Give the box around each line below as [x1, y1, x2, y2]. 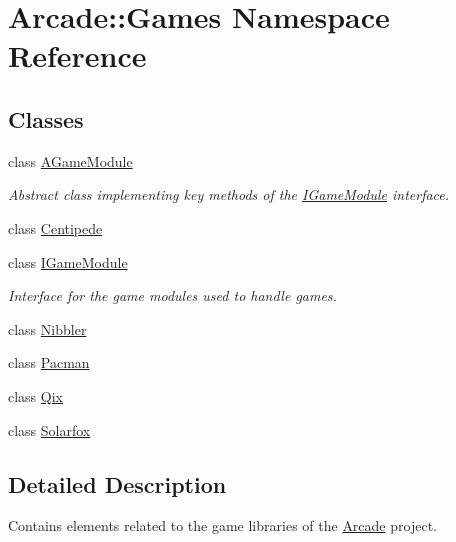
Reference [8, 35, 147, 76]
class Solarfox [8, 419, 91, 440]
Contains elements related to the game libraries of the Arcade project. [8, 515, 437, 536]
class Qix [8, 385, 63, 406]
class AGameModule [8, 150, 133, 171]
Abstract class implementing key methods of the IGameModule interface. [8, 184, 450, 205]
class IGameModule [8, 251, 128, 272]
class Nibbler [8, 318, 87, 339]
